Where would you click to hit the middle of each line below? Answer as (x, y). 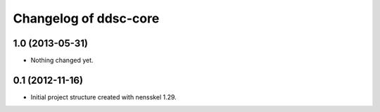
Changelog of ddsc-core (86, 18)
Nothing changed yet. (62, 61)
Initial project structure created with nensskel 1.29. (104, 97)
